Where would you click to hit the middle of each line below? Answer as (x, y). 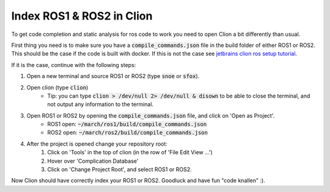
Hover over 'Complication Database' (93, 161)
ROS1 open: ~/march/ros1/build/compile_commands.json (127, 124)
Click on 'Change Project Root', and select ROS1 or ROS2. (119, 169)
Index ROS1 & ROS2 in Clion (82, 16)
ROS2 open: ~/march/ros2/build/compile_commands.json (127, 133)
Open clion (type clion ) (57, 87)
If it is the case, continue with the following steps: (74, 65)
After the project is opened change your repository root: (97, 144)
